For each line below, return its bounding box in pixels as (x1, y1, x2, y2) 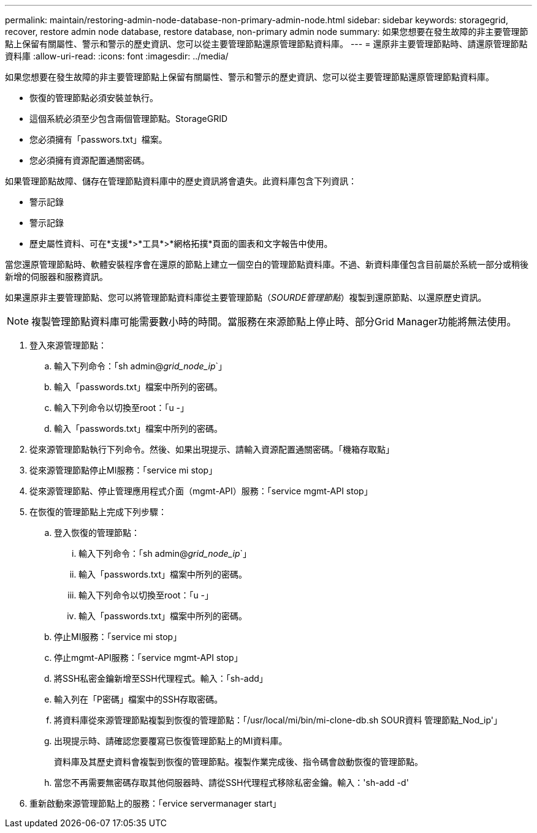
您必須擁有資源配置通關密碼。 (29, 155, 150, 165)
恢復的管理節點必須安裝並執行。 (29, 92, 158, 103)
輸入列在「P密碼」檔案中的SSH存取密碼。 (54, 694, 223, 704)
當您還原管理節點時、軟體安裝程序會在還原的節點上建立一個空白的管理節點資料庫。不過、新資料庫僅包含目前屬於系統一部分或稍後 (5, 259, 528, 269)
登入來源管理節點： (29, 340, 107, 350)
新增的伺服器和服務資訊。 (5, 271, 108, 282)
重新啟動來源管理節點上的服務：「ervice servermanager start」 (29, 798, 281, 809)
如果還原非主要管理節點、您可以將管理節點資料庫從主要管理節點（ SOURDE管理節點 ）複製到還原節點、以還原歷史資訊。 (5, 292, 487, 303)
